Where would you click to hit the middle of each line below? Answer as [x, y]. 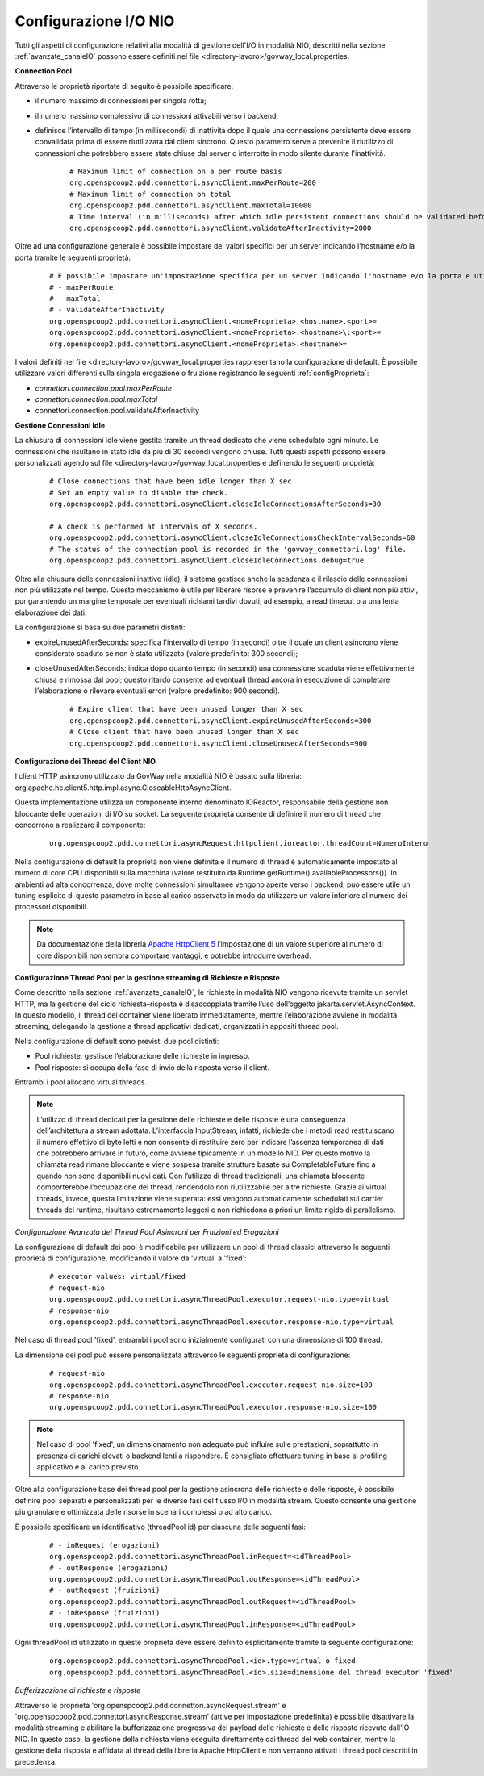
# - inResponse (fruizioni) [105, 1613]
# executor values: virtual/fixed [117, 1277]
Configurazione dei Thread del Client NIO [86, 762]
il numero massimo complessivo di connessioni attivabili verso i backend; [156, 115]
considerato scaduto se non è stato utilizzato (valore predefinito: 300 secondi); [167, 653]
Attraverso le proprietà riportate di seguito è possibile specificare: [124, 86]
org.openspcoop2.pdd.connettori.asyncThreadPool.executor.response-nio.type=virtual [222, 1322]
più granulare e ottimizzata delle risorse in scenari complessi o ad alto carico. [144, 1512]
